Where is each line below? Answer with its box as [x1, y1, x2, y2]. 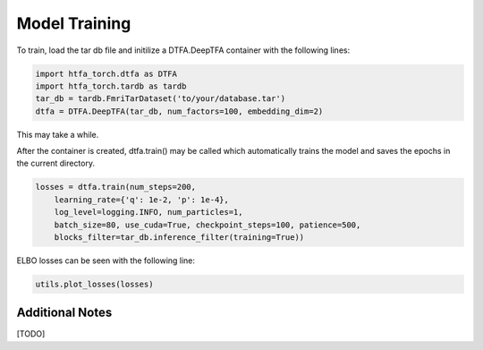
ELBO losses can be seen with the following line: [16, 255, 196, 266]
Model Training [16, 13, 131, 33]
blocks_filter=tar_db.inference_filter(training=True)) [54, 233, 305, 243]
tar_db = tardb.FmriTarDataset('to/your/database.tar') [35, 94, 286, 104]
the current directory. [16, 158, 96, 169]
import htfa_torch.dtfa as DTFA [35, 68, 178, 79]
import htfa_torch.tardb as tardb [35, 81, 187, 91]
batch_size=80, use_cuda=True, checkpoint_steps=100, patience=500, [54, 219, 361, 230]
